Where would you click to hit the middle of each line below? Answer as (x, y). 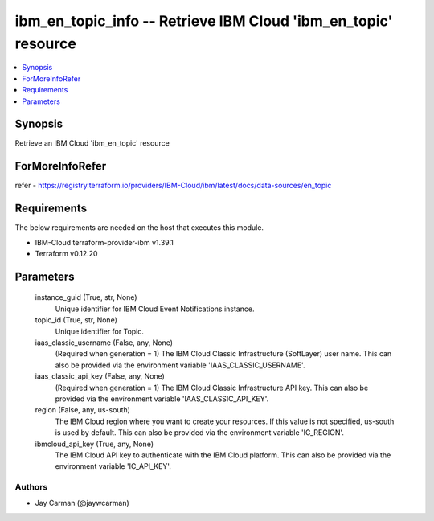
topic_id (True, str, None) (76, 320)
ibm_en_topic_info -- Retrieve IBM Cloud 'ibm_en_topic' (204, 21)
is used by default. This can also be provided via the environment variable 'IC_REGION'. (200, 433)
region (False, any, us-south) (82, 410)
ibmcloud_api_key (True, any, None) (94, 444)
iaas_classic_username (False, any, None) (104, 343)
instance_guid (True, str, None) (86, 297)
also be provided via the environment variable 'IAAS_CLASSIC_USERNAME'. (180, 365)
